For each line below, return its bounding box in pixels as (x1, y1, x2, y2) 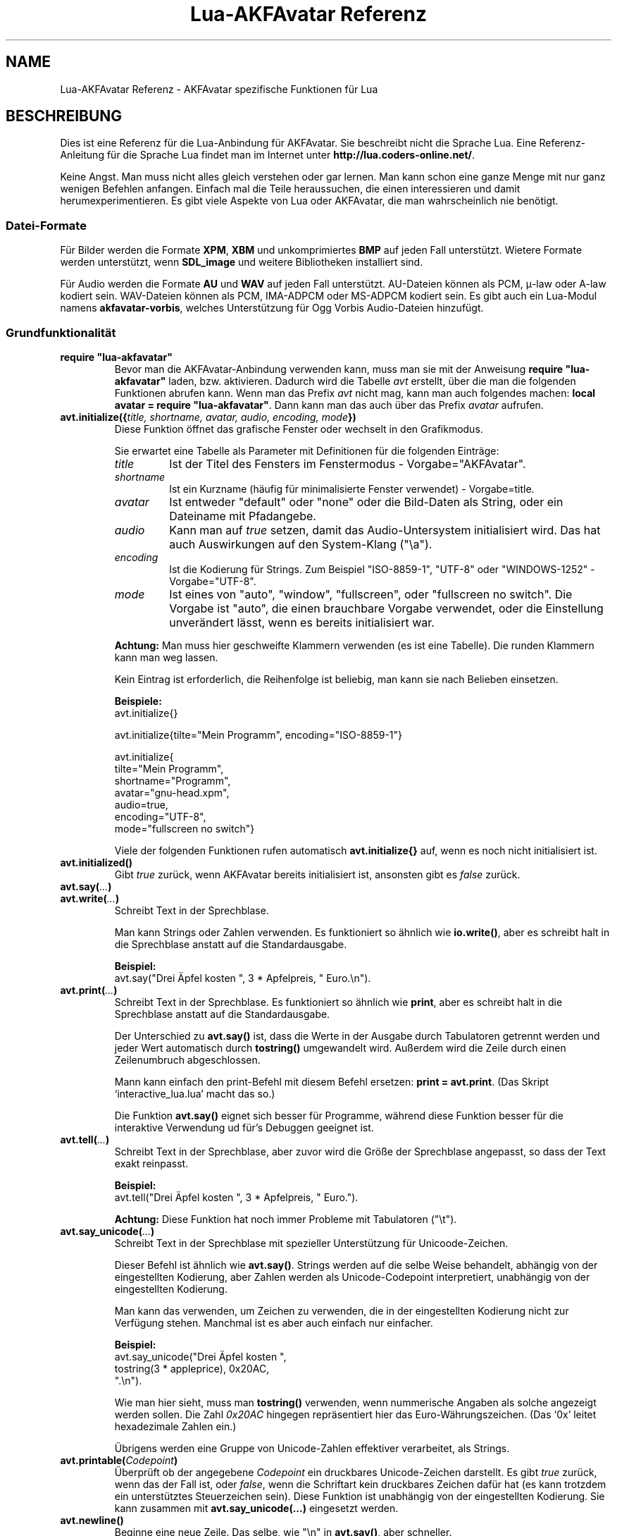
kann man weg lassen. (114, 651, 218, 663)
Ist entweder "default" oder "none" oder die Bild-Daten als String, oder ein (169, 494, 563, 509)
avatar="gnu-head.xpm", (114, 786, 230, 799)
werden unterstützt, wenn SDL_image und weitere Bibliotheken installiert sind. (60, 256, 423, 269)
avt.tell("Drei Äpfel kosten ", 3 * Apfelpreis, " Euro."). (114, 1191, 359, 1203)
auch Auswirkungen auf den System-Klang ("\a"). (169, 536, 432, 551)
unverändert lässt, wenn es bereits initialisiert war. (169, 615, 435, 629)
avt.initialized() (60, 856, 133, 868)
